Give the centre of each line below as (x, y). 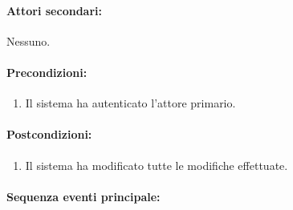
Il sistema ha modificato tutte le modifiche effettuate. (157, 165)
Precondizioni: (47, 72)
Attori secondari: (54, 10)
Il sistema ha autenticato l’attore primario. (130, 103)
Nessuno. (28, 40)
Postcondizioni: (49, 134)
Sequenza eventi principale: (83, 196)
